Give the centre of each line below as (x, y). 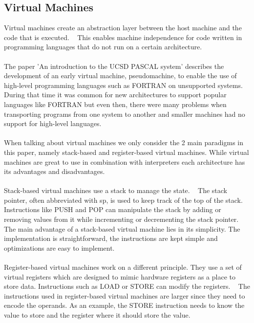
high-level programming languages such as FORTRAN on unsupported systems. (123, 85)
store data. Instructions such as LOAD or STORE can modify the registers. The (127, 286)
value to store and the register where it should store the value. (97, 315)
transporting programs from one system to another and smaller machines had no (125, 114)
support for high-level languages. (53, 123)
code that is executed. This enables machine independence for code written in (123, 37)
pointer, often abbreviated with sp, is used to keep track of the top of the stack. (123, 200)
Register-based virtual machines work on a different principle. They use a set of (123, 267)
